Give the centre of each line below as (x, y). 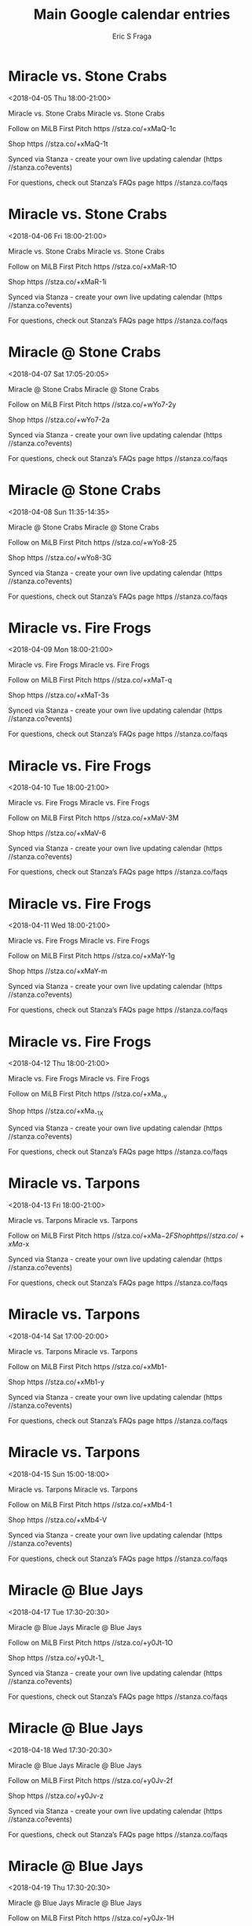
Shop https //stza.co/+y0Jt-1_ (56, 1657)
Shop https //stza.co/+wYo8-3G (60, 557)
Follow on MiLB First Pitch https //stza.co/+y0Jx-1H (91, 1918)
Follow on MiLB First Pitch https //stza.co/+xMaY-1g (91, 956)
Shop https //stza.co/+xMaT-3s (59, 695)
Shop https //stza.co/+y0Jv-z (56, 1796)
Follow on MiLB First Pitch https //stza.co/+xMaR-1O (93, 266)
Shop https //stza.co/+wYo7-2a (59, 419)
